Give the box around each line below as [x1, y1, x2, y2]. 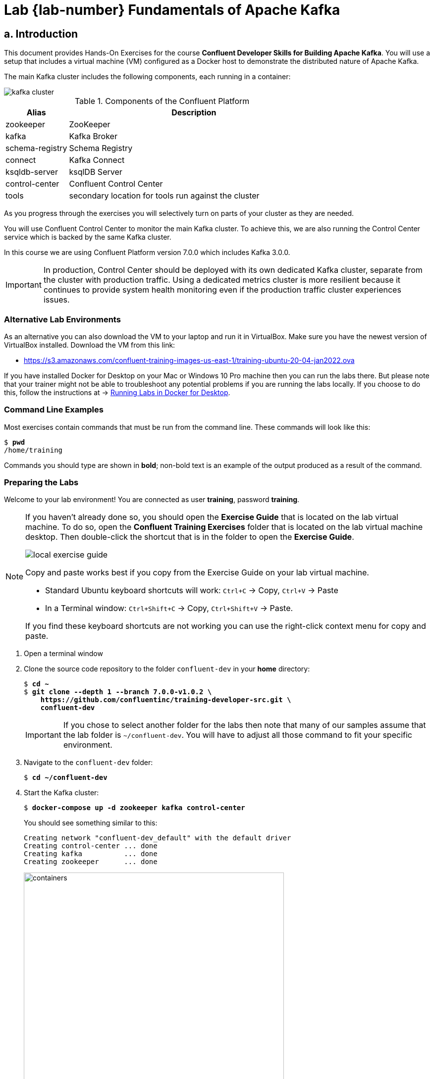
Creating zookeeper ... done [24, 858, 158, 866]
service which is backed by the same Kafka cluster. [4, 233, 171, 242]
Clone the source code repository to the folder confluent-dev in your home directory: [24, 665, 310, 673]
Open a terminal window [24, 649, 103, 658]
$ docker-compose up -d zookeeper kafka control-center [24, 804, 245, 812]
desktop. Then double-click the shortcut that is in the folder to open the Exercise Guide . [25, 532, 354, 542]
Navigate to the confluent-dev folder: [24, 758, 153, 767]
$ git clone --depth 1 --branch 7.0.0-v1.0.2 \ [24, 688, 212, 696]
